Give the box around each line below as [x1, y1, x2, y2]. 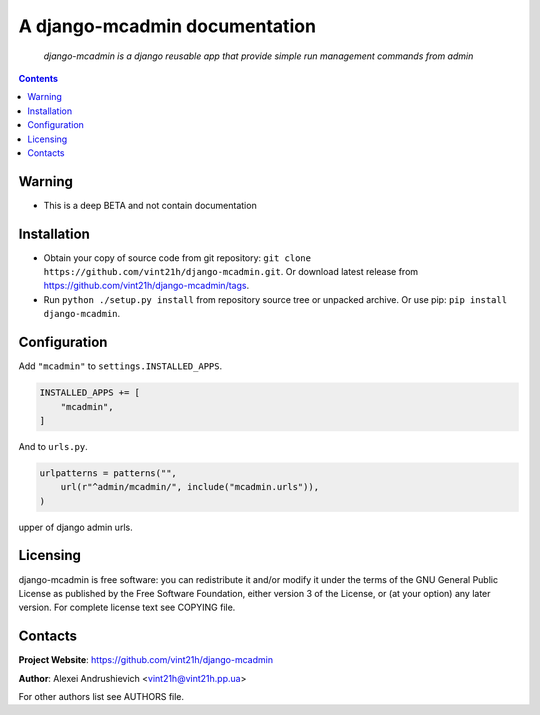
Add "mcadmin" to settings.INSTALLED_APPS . [18, 360, 223, 372]
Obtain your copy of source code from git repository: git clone [43, 251, 312, 264]
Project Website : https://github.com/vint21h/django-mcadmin [18, 654, 274, 666]
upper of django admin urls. [18, 521, 134, 533]
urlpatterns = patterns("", [39, 467, 177, 479]
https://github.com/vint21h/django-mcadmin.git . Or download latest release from [43, 266, 419, 278]
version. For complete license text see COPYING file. [18, 601, 236, 614]
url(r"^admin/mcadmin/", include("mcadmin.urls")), [60, 481, 320, 493]
